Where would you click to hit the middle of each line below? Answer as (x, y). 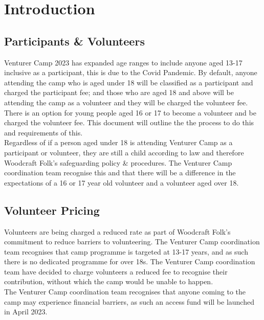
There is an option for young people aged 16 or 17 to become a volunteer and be (130, 112)
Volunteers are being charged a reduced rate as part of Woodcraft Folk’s (117, 231)
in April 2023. (26, 312)
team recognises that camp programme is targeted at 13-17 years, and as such (126, 251)
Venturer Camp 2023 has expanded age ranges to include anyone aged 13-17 (123, 62)
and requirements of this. (43, 132)
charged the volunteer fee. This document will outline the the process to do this (129, 122)
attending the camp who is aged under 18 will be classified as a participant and (129, 82)
